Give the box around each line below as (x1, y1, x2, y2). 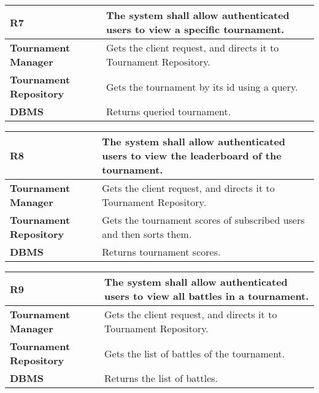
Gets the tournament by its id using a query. (106, 79, 298, 94)
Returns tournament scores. (102, 245, 221, 259)
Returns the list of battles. (104, 371, 218, 385)
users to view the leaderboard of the (102, 148, 282, 162)
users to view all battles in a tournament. (104, 289, 309, 303)
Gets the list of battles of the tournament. (104, 346, 285, 361)
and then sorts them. (102, 227, 192, 241)
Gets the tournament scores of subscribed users (102, 213, 305, 227)
